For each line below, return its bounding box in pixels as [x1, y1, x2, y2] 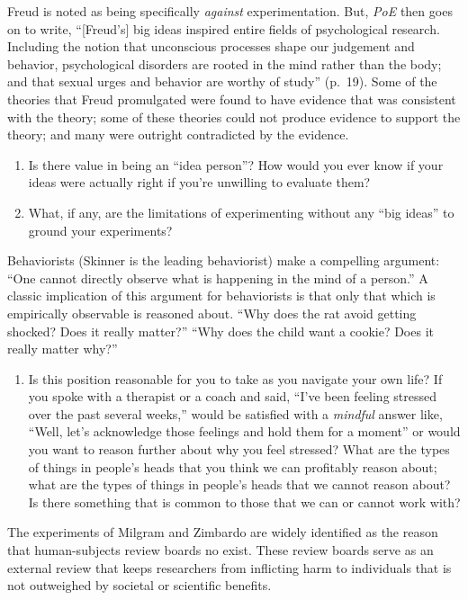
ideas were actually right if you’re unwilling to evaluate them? [28, 173, 371, 192]
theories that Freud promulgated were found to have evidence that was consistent [7, 89, 456, 108]
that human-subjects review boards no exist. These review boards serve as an [7, 541, 434, 560]
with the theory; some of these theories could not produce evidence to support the [7, 107, 461, 126]
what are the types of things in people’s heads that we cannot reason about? [28, 475, 451, 494]
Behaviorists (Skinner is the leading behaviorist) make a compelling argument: [7, 251, 440, 270]
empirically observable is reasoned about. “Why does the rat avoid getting [7, 303, 417, 322]
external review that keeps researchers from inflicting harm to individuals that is [7, 558, 452, 577]
